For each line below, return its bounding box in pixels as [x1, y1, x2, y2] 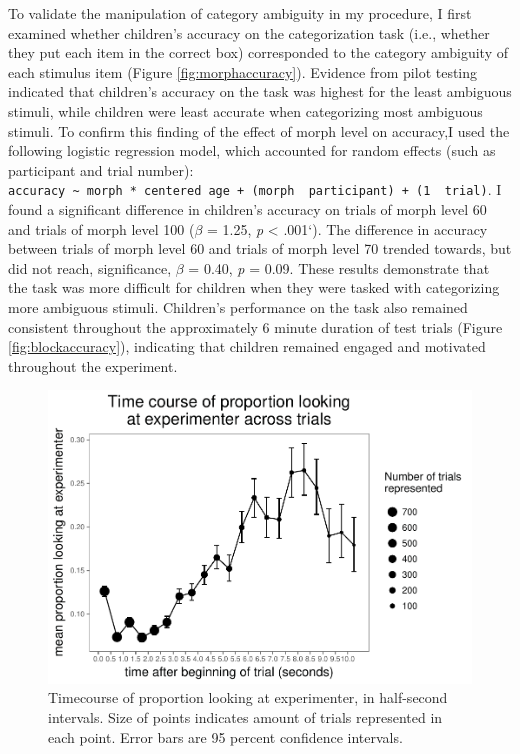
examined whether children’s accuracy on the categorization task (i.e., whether [8, 22, 490, 43]
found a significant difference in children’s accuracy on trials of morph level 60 [8, 199, 487, 219]
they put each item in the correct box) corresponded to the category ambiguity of [8, 42, 508, 63]
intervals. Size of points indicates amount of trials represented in [48, 707, 443, 728]
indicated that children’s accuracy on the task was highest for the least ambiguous [8, 81, 512, 102]
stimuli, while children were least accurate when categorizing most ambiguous [8, 100, 483, 121]
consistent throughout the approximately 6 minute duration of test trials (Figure [8, 316, 503, 337]
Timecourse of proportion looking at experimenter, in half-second [48, 687, 448, 708]
